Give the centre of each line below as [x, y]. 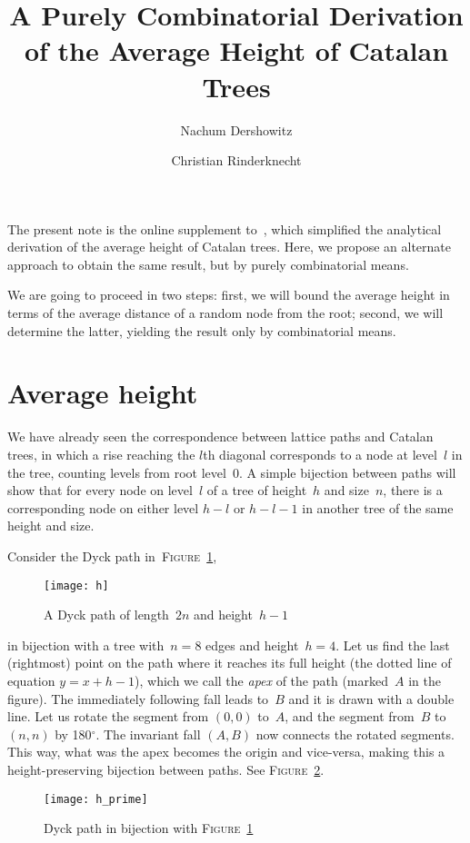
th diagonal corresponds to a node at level [320, 454]
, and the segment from [350, 716]
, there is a [413, 490]
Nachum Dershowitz [236, 129]
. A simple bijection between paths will [347, 472]
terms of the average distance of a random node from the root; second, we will [225, 313]
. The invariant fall [148, 734]
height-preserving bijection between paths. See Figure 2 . [166, 769]
